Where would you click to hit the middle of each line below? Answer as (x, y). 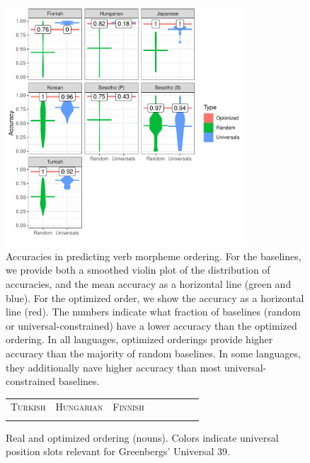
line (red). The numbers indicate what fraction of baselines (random (153, 312)
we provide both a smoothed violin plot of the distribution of (138, 270)
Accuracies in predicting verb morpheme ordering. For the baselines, (154, 256)
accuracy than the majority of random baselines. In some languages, (153, 353)
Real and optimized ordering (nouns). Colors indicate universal (142, 437)
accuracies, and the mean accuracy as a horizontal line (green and (149, 283)
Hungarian (79, 407)
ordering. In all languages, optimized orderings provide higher (139, 339)
